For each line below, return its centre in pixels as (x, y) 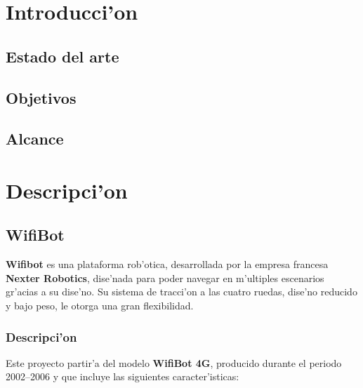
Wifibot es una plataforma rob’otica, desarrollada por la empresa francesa (167, 264)
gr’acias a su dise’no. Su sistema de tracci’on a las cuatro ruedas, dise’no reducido (181, 292)
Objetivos (41, 97)
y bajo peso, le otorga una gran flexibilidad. (100, 306)
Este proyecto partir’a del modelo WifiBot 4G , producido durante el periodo (174, 362)
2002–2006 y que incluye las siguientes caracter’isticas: (123, 376)
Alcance (35, 139)
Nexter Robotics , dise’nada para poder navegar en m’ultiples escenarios (165, 277)
